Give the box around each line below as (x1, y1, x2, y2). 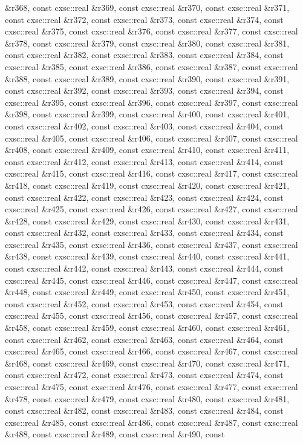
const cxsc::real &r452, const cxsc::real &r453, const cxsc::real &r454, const (5, 297, 284, 310)
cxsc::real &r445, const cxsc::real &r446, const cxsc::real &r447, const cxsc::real (5, 273, 298, 286)
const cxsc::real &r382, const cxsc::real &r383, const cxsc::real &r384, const (5, 48, 284, 61)
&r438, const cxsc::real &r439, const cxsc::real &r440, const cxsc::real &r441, (5, 250, 290, 263)
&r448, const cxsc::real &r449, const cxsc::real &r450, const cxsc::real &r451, (5, 286, 290, 298)
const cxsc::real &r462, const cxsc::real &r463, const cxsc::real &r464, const (5, 333, 284, 345)
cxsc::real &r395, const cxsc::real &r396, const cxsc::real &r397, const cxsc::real (5, 96, 298, 108)
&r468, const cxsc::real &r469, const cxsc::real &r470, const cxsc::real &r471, (5, 356, 290, 369)
